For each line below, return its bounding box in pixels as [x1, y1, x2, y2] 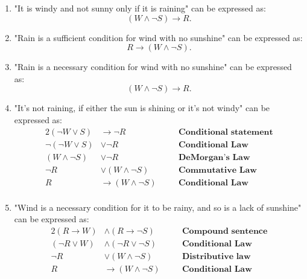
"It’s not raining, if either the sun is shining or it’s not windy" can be [14, 101, 270, 114]
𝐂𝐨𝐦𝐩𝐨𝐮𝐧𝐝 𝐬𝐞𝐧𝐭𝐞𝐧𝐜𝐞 [182, 226, 268, 236]
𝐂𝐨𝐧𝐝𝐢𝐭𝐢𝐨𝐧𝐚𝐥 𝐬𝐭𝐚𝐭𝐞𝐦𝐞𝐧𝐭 [179, 127, 273, 136]
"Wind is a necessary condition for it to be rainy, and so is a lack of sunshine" [14, 200, 302, 213]
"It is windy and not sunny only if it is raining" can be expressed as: [14, 2, 266, 14]
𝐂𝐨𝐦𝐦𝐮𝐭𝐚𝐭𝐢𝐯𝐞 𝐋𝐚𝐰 [179, 165, 257, 175]
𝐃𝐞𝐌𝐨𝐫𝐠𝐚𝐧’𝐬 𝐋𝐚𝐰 [179, 153, 250, 162]
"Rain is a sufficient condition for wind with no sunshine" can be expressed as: [14, 31, 303, 43]
